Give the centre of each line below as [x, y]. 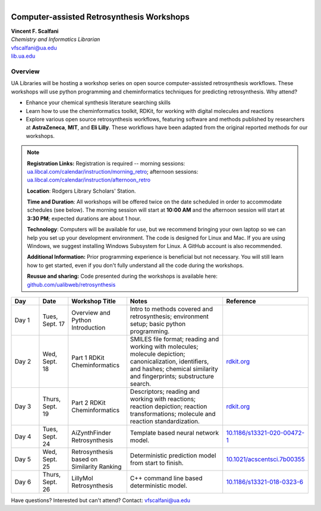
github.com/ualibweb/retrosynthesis [71, 284]
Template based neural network [174, 433]
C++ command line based [166, 478]
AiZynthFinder [91, 433]
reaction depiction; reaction [169, 406]
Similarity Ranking [97, 467]
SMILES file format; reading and [174, 339]
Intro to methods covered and [171, 309]
